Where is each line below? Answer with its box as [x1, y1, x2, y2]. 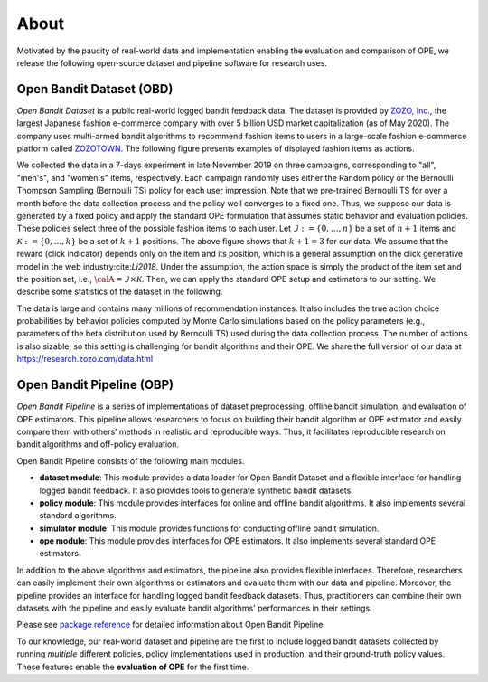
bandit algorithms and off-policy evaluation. [16, 439, 180, 450]
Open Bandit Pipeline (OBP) [16, 377, 174, 393]
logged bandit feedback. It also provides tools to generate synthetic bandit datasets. [39, 485, 354, 496]
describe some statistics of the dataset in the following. [16, 286, 223, 298]
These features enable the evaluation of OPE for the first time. [16, 661, 249, 672]
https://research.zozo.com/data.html [16, 354, 154, 365]
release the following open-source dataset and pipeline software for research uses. [16, 57, 327, 68]
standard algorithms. [39, 510, 117, 521]
